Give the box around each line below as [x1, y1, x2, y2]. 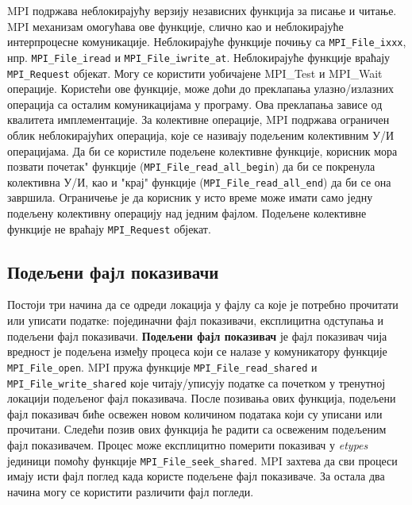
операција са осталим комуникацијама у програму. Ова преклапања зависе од [7, 95, 383, 112]
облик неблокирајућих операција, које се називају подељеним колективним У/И [7, 126, 395, 143]
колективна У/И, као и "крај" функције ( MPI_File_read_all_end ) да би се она [7, 173, 391, 190]
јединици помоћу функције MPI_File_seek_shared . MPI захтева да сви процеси [7, 452, 398, 468]
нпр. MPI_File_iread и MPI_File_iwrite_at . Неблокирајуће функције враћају [7, 48, 391, 65]
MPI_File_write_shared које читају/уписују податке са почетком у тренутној [7, 374, 386, 391]
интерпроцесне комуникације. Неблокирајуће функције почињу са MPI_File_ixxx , [7, 33, 406, 50]
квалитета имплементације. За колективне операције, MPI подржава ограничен [7, 111, 390, 128]
